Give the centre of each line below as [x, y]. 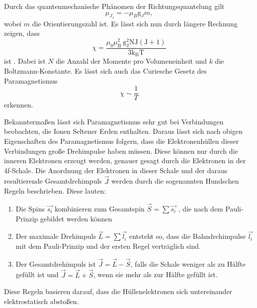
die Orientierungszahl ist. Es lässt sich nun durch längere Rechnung [135, 23]
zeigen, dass [22, 33]
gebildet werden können [76, 218]
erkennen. [19, 105]
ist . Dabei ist [25, 61]
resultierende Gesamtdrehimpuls [53, 181]
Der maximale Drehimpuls [56, 236]
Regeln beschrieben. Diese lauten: [55, 191]
